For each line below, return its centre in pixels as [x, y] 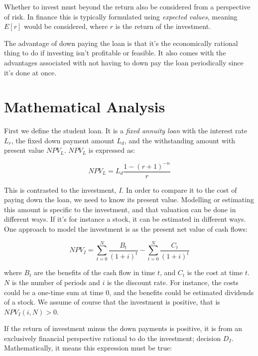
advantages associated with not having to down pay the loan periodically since [124, 62]
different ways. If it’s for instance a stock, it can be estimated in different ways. [125, 219]
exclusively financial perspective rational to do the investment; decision [113, 338]
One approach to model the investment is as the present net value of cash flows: [126, 229]
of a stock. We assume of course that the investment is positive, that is [112, 302]
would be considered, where [66, 26]
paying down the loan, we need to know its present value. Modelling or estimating [129, 199]
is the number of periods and [56, 282]
